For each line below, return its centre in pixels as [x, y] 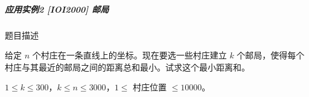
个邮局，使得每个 [271, 55]
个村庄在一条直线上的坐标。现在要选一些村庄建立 [129, 55]
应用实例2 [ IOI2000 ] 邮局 [57, 9]
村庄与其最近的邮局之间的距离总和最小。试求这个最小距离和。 [127, 67]
